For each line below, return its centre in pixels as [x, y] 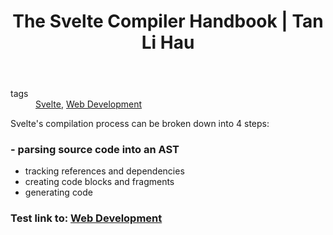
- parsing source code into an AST [95, 150]
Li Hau [168, 42]
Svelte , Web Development [89, 104]
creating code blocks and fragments [99, 182]
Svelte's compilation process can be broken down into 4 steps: [140, 124]
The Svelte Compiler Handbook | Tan [168, 21]
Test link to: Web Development [86, 218]
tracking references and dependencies [104, 171]
